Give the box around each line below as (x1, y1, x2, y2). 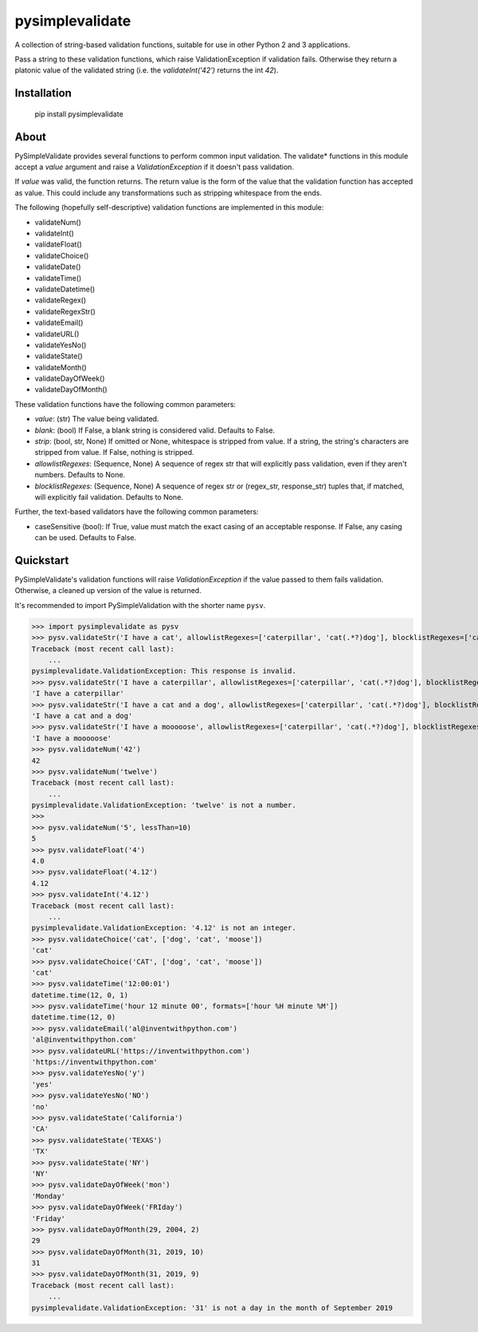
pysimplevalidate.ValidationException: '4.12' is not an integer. (31, 923, 296, 933)
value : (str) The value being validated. (34, 414, 159, 424)
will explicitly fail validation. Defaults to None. (34, 492, 183, 502)
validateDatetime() (34, 284, 96, 294)
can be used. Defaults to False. (34, 533, 137, 543)
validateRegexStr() (34, 306, 96, 316)
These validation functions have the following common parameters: (14, 399, 237, 409)
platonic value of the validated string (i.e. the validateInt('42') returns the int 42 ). (14, 65, 279, 75)
